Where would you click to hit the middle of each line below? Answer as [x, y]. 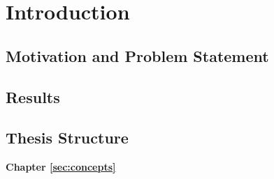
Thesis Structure [67, 138]
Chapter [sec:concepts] [61, 167]
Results [33, 96]
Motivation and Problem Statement [137, 55]
